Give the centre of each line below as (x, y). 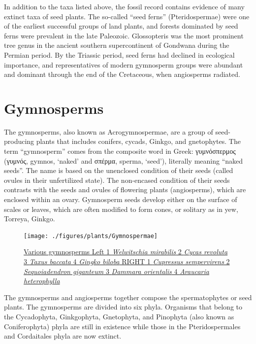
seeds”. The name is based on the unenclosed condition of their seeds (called (119, 170)
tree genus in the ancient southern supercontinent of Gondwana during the (117, 45)
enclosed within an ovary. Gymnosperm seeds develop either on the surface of (121, 199)
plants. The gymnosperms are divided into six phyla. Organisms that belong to (123, 307)
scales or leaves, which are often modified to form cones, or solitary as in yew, (121, 209)
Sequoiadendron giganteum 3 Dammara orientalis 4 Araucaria (116, 271)
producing (19, 141)
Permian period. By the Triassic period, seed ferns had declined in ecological (119, 54)
